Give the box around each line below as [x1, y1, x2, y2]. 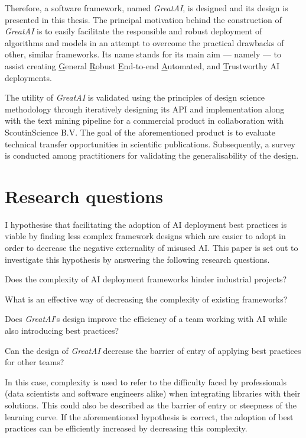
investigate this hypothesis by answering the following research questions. [5, 253, 270, 265]
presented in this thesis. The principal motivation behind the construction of [5, 13, 282, 25]
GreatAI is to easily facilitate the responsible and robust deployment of [5, 25, 262, 37]
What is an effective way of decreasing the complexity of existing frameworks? [5, 292, 288, 305]
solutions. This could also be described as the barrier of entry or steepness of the [5, 398, 297, 411]
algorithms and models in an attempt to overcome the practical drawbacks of [5, 36, 284, 49]
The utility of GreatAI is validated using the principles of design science [5, 91, 265, 104]
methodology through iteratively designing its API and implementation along [5, 102, 285, 115]
